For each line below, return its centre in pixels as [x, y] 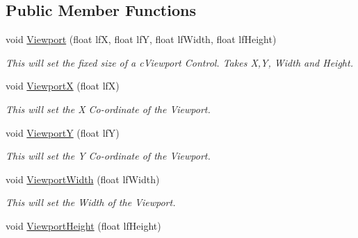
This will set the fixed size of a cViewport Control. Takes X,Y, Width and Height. [179, 62]
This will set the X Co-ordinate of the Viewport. [108, 109]
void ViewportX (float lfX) [63, 86]
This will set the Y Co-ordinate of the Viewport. [108, 156]
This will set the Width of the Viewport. [91, 202]
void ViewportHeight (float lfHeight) [83, 225]
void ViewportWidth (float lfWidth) [83, 179]
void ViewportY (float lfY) [63, 132]
